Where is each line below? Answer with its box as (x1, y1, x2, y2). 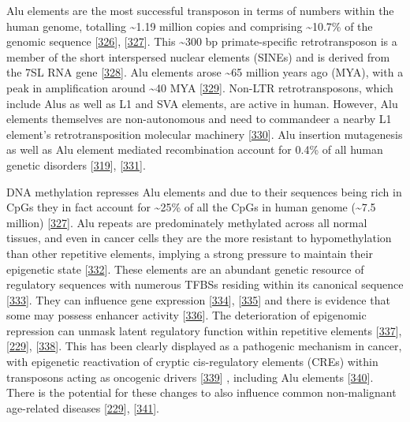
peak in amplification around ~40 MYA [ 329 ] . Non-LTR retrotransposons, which (6, 79, 393, 95)
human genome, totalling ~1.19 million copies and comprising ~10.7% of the (6, 17, 373, 34)
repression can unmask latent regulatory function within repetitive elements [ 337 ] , (6, 322, 402, 338)
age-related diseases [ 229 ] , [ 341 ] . (6, 399, 159, 416)
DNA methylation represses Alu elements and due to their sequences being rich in (6, 183, 402, 200)
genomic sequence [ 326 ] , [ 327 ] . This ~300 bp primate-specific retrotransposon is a (6, 33, 397, 50)
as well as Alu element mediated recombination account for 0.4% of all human (6, 141, 383, 158)
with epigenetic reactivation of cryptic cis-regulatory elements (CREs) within (6, 353, 378, 370)
